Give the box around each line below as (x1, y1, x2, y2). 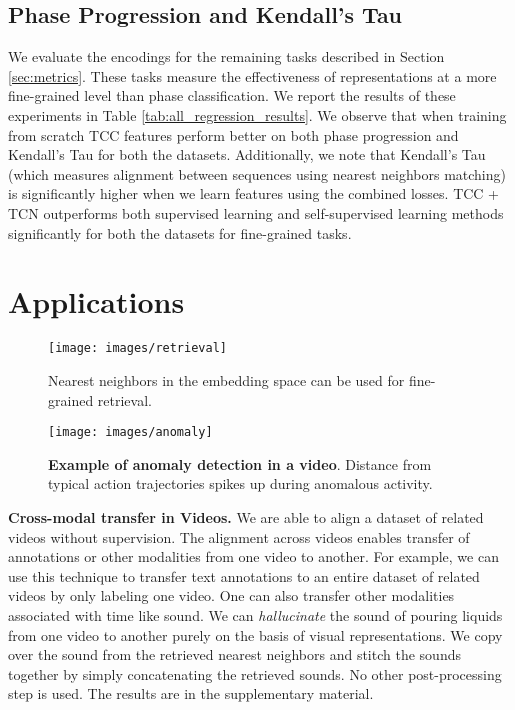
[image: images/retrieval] (48, 341, 227, 356)
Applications (8, 281, 185, 322)
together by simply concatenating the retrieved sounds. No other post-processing (8, 663, 502, 684)
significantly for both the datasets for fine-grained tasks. (8, 222, 352, 243)
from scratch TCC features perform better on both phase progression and (8, 124, 459, 145)
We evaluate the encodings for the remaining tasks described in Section (8, 46, 445, 67)
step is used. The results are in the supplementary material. (8, 683, 374, 704)
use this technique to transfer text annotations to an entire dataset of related (8, 565, 480, 586)
